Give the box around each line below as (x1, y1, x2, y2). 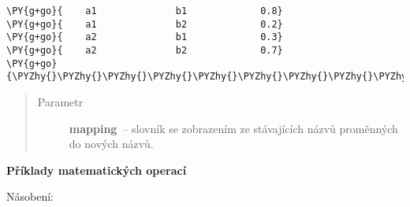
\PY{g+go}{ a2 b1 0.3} (6, 31, 283, 43)
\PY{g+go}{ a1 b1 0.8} (6, 6, 283, 17)
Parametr (37, 93, 84, 109)
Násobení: (6, 188, 54, 205)
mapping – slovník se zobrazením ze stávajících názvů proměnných (69, 120, 398, 136)
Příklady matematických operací (6, 161, 187, 178)
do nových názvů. (69, 135, 154, 152)
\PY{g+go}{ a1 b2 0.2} (6, 18, 283, 30)
